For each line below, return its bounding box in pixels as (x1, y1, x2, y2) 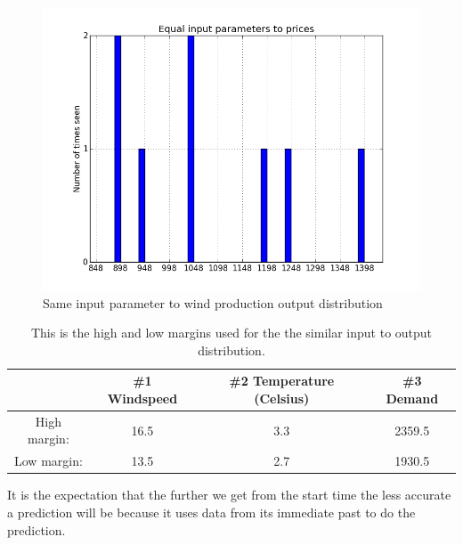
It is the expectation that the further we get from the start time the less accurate (7, 485, 451, 504)
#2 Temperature (229, 371, 335, 390)
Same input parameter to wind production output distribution (43, 293, 383, 312)
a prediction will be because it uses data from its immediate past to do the (7, 502, 416, 521)
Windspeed (107, 388, 178, 407)
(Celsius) (254, 388, 310, 407)
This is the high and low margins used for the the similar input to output (30, 323, 433, 342)
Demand (386, 388, 439, 407)
